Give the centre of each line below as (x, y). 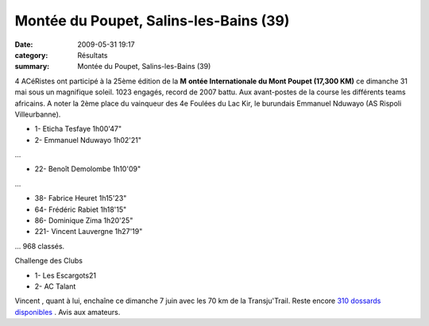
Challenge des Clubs (49, 261)
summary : (32, 67)
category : (31, 55)
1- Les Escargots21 (66, 275)
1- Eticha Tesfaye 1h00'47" (78, 129)
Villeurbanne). (38, 114)
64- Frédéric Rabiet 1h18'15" (81, 209)
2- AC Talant (55, 286)
